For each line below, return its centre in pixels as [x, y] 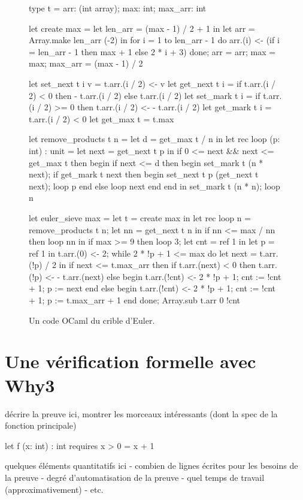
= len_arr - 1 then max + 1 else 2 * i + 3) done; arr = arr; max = [152, 51]
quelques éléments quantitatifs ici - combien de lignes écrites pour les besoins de [151, 466]
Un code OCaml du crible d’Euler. [92, 320]
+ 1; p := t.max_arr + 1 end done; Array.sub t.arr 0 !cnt [135, 300]
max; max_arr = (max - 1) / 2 [86, 63]
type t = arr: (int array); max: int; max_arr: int [118, 8]
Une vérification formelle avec [131, 361]
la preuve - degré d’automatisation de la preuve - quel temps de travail [135, 477]
